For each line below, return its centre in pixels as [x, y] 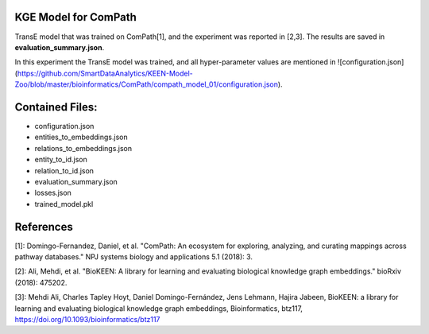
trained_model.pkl [64, 204]
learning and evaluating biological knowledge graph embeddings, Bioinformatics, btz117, [159, 308]
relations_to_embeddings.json [83, 148]
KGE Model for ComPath [75, 17]
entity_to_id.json [61, 160]
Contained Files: [56, 107]
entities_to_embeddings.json [81, 137]
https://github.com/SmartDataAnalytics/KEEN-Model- [105, 73]
